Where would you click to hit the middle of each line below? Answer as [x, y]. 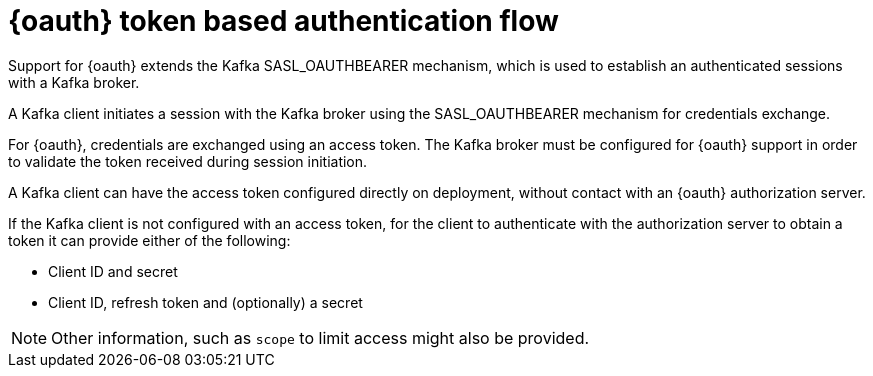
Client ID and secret [113, 271]
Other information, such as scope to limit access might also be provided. [320, 337]
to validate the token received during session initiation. [188, 161]
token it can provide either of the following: [149, 240]
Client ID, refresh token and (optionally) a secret [205, 302]
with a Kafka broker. [74, 82]
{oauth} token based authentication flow [283, 21]
